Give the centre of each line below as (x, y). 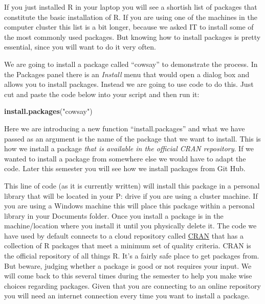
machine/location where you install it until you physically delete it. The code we (130, 226)
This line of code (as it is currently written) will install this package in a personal (132, 185)
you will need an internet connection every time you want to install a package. (127, 296)
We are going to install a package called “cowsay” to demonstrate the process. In (131, 64)
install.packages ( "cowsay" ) (48, 111)
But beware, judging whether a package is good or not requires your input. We (128, 265)
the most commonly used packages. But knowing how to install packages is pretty (132, 37)
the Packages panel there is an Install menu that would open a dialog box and (127, 74)
